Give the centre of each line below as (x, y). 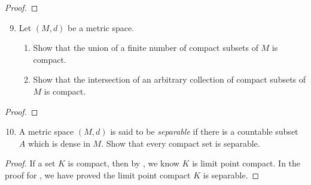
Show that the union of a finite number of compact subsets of (146, 48)
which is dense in (59, 143)
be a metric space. (101, 27)
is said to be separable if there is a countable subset (204, 131)
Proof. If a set (30, 163)
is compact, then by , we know (124, 163)
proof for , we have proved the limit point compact (98, 175)
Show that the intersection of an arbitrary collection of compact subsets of (170, 79)
